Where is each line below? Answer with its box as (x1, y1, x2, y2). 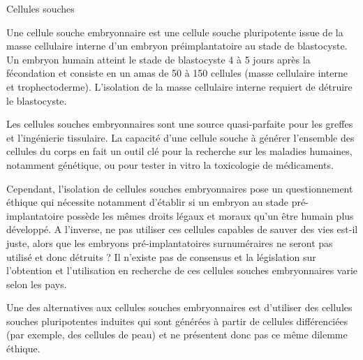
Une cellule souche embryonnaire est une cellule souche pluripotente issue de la (6, 24, 343, 39)
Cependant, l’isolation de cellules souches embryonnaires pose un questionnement (6, 181, 353, 195)
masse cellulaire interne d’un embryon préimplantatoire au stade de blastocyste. (6, 38, 348, 53)
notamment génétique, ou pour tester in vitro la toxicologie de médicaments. (6, 157, 334, 172)
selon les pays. (6, 276, 67, 291)
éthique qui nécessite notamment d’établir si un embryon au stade (6, 195, 289, 209)
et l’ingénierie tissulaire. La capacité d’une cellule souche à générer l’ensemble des (6, 130, 355, 144)
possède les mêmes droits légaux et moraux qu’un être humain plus (66, 208, 354, 223)
